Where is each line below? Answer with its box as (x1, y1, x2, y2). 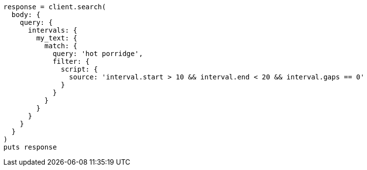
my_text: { (36, 34, 77, 42)
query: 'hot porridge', (53, 50, 143, 57)
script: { (61, 65, 98, 73)
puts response (3, 143, 57, 151)
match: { (44, 42, 77, 50)
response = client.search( (3, 3, 106, 11)
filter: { (53, 57, 90, 65)
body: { (11, 11, 40, 19)
